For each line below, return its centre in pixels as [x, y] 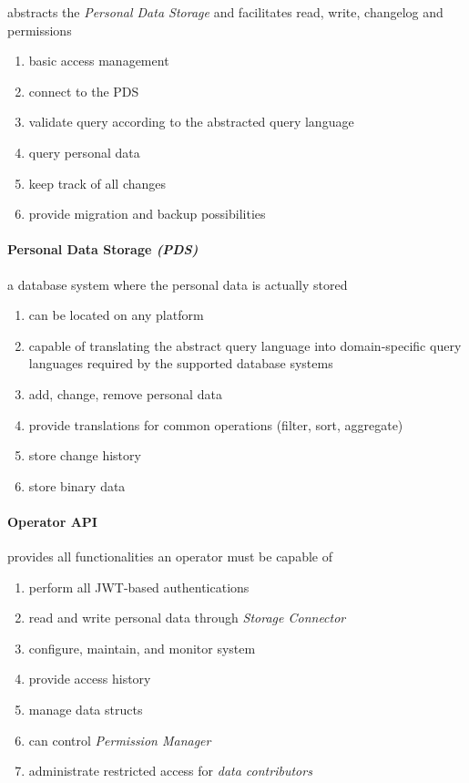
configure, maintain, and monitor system [142, 648]
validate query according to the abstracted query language [191, 122]
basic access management [99, 61]
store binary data [77, 485]
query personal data [84, 152]
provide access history [90, 679]
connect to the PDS [84, 91]
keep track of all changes [97, 183]
